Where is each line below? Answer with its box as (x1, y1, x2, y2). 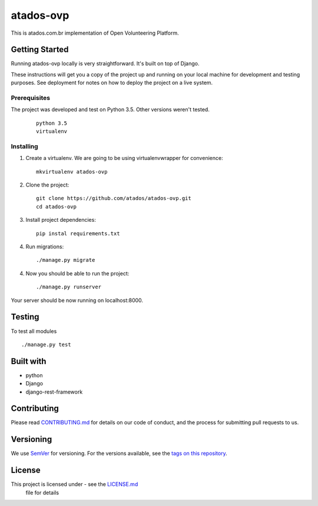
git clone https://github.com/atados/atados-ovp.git (36, 195, 191, 202)
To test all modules (11, 327, 57, 335)
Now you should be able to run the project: (25, 269, 130, 277)
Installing (11, 142, 38, 150)
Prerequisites (11, 94, 50, 102)
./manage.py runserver (36, 284, 102, 291)
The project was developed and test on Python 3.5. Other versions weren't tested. (11, 106, 210, 113)
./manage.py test (21, 341, 71, 348)
